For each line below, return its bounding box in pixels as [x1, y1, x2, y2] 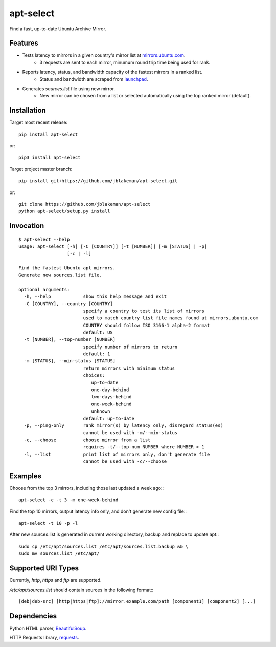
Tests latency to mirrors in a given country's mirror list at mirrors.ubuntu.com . [22, 52, 186, 58]
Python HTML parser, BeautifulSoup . [9, 625, 87, 631]
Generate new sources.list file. [18, 272, 102, 278]
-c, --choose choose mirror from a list [24, 437, 151, 443]
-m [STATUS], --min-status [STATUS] [24, 358, 116, 364]
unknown [91, 408, 110, 414]
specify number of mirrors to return [83, 343, 178, 350]
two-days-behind [91, 394, 132, 400]
